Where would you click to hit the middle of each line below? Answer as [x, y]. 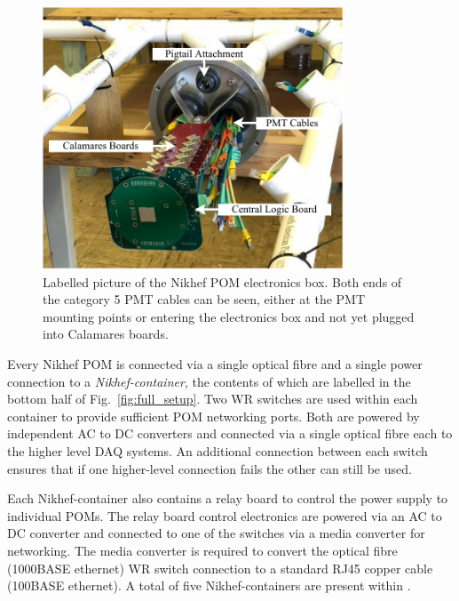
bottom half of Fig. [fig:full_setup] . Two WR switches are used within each [213, 399]
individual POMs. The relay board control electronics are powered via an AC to [225, 515]
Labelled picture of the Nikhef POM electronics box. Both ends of [222, 281]
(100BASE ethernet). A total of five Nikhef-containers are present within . [209, 585]
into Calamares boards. [106, 334]
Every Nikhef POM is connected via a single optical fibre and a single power [215, 364]
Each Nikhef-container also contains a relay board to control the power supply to [228, 498]
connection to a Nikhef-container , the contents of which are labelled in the [209, 381]
